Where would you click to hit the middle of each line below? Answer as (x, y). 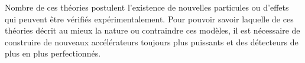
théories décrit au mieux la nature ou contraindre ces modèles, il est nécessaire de (152, 30)
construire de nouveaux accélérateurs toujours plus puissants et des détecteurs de (152, 42)
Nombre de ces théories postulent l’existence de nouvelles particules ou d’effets (147, 7)
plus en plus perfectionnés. (53, 53)
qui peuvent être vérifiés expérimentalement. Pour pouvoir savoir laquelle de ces (149, 19)
